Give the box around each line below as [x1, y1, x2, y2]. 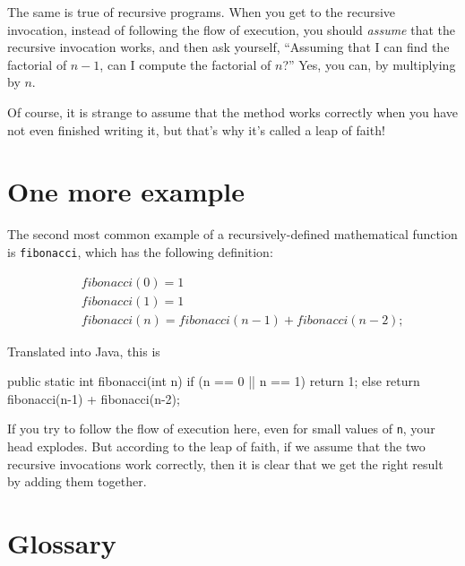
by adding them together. [7, 472, 147, 491]
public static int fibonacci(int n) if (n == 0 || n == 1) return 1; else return [7, 372, 420, 390]
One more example [7, 173, 245, 210]
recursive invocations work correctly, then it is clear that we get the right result [7, 454, 443, 473]
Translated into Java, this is [7, 341, 160, 360]
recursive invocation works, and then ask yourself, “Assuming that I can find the [7, 38, 450, 56]
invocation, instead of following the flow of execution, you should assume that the [7, 20, 456, 39]
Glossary [7, 525, 116, 562]
